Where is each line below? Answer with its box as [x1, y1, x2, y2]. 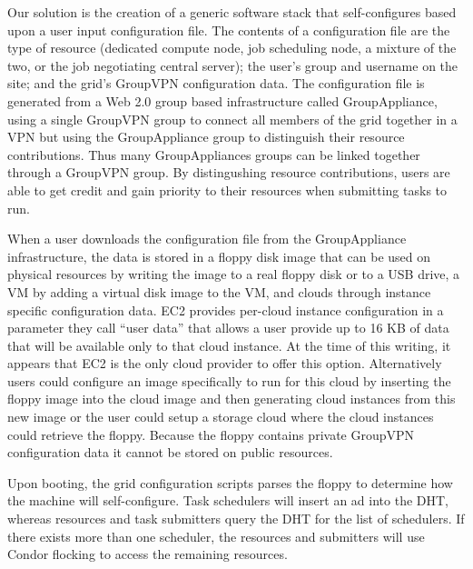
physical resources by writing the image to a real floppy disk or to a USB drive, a [7, 265, 460, 284]
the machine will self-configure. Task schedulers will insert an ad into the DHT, [7, 491, 449, 510]
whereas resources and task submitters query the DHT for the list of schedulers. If [7, 509, 465, 528]
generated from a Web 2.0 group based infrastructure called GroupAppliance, [7, 91, 438, 110]
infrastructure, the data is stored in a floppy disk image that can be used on [7, 246, 431, 265]
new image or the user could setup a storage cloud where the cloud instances [7, 407, 434, 426]
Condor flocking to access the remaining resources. [7, 544, 288, 564]
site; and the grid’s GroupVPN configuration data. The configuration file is [7, 74, 425, 93]
